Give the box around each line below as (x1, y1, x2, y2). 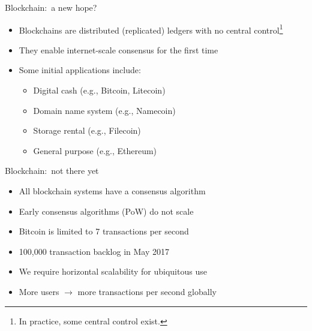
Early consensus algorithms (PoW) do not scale (19, 204, 194, 217)
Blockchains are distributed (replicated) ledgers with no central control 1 (19, 22, 283, 36)
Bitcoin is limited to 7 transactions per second (19, 225, 189, 237)
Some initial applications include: (19, 64, 141, 76)
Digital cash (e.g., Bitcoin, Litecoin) (33, 84, 166, 97)
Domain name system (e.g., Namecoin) (33, 104, 176, 116)
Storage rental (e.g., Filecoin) (33, 124, 141, 137)
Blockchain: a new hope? (5, 1, 97, 13)
